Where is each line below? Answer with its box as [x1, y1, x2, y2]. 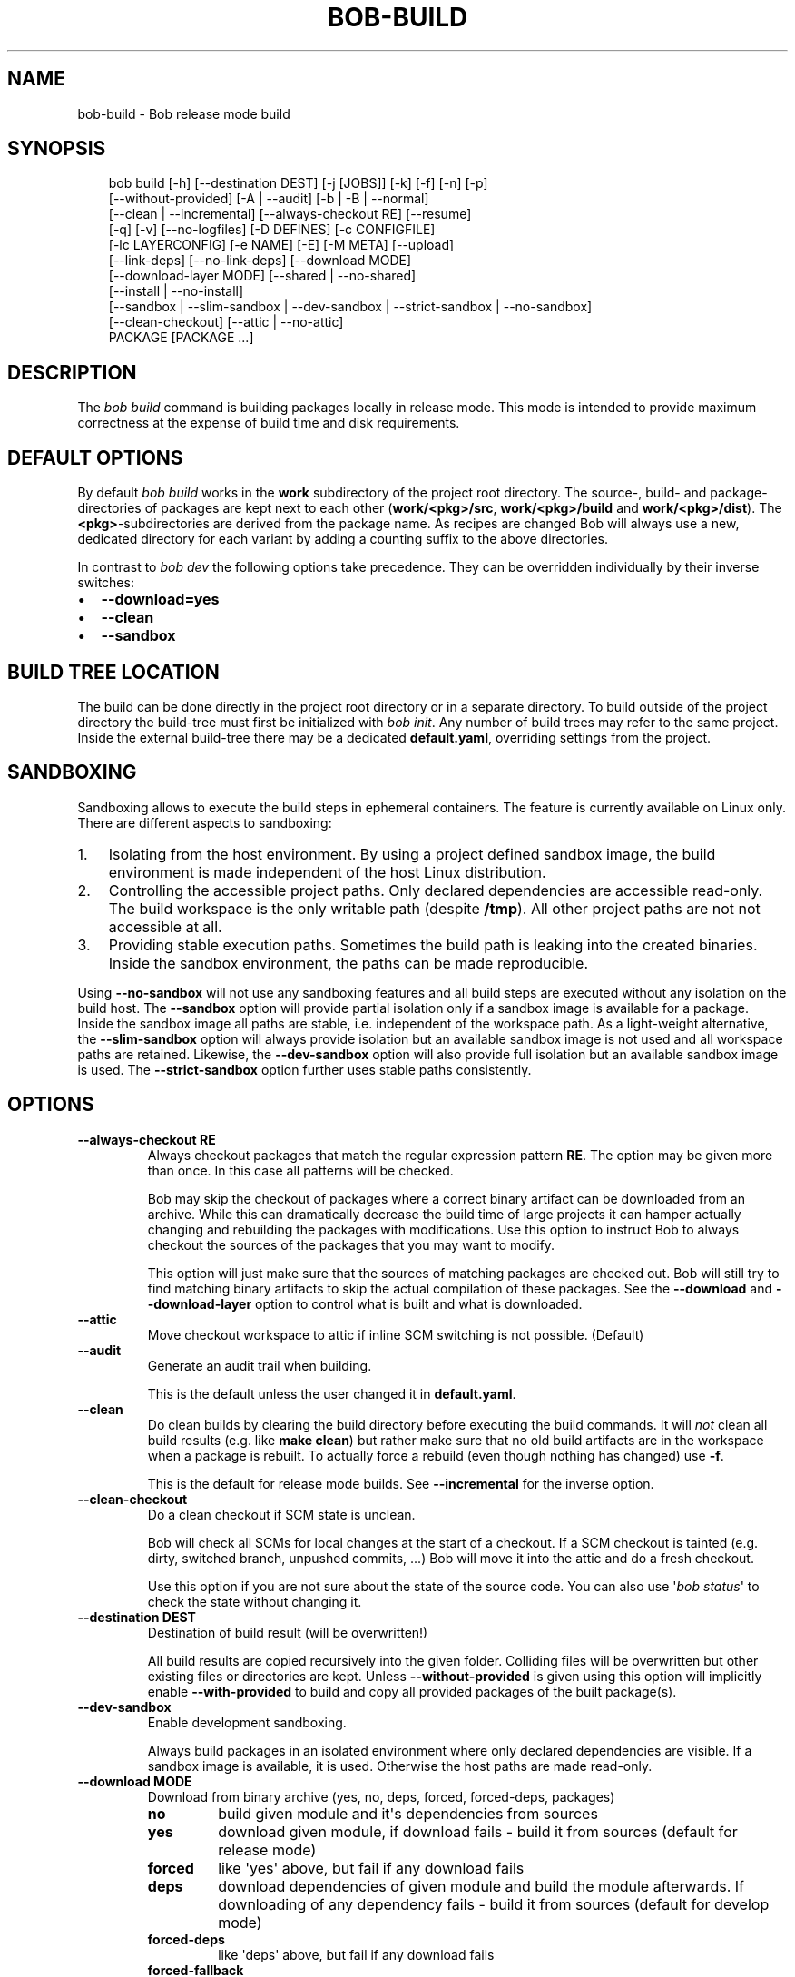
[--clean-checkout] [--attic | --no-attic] [108, 314, 344, 330]
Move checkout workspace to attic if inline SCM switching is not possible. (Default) [147, 1326, 644, 1343]
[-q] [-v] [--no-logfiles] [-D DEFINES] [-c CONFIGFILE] [108, 221, 436, 238]
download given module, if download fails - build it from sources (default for [218, 1822, 738, 1841]
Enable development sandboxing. [147, 1714, 347, 1730]
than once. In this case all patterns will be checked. [147, 1162, 454, 1178]
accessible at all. [108, 917, 222, 936]
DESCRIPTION [7, 360, 137, 384]
